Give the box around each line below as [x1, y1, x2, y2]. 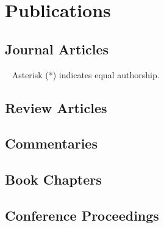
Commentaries [5, 134, 98, 153]
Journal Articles [5, 39, 109, 58]
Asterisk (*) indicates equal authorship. [12, 68, 160, 81]
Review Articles [5, 98, 107, 117]
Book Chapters [5, 170, 102, 189]
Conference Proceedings [5, 205, 159, 224]
